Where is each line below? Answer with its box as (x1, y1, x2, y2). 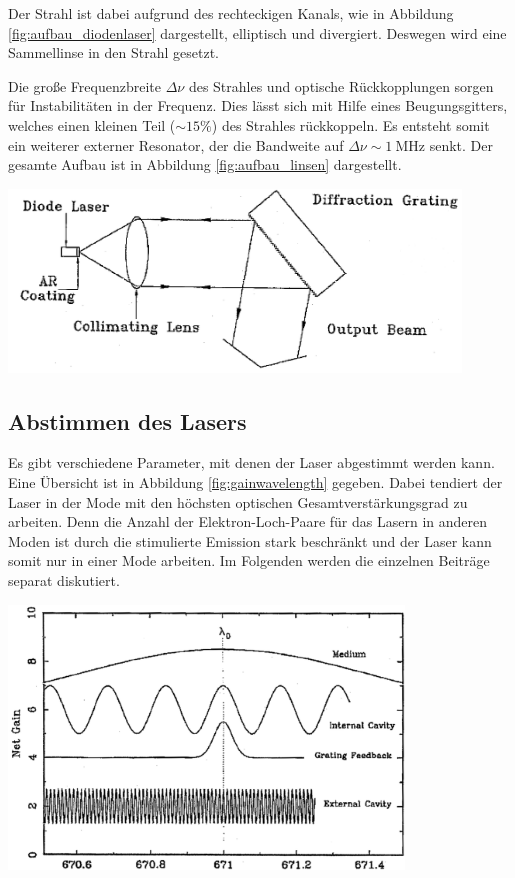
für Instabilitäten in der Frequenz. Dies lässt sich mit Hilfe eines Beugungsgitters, (8, 95, 508, 116)
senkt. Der (429, 134, 493, 155)
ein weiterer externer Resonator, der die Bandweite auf (8, 134, 344, 155)
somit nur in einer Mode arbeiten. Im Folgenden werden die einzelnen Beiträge (8, 550, 490, 571)
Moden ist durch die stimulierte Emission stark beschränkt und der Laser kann (8, 530, 492, 551)
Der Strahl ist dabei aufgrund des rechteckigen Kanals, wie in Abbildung (8, 3, 454, 23)
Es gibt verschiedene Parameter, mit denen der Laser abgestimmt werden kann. (8, 452, 495, 473)
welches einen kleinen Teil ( (8, 114, 176, 135)
